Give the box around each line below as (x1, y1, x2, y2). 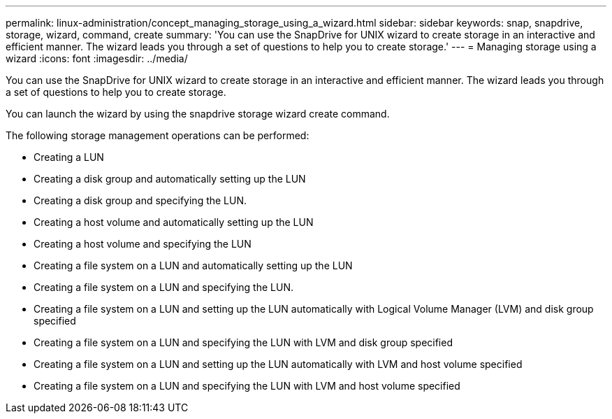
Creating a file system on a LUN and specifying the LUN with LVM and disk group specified (34, 336, 453, 348)
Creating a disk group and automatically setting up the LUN (34, 173, 306, 185)
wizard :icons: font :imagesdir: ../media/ (6, 52, 188, 64)
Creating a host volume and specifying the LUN (34, 238, 252, 250)
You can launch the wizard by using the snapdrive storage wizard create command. (6, 108, 390, 120)
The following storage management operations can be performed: (6, 129, 309, 141)
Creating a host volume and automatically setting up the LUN (34, 216, 314, 228)
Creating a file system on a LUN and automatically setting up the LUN (34, 260, 353, 271)
